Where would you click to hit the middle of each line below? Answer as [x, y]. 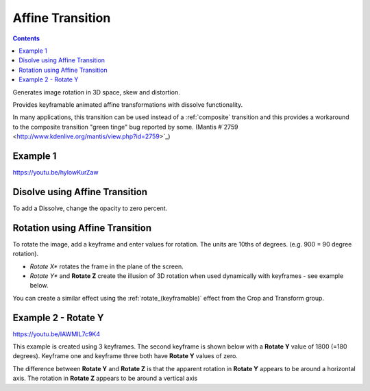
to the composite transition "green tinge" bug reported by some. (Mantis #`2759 [126, 127]
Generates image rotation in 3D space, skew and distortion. [97, 92]
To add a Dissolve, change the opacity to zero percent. [90, 208]
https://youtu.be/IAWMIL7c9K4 [57, 334]
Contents [26, 38]
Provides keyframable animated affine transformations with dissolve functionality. [128, 104]
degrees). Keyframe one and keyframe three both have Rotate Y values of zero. [125, 356]
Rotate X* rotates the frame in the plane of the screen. [107, 266]
